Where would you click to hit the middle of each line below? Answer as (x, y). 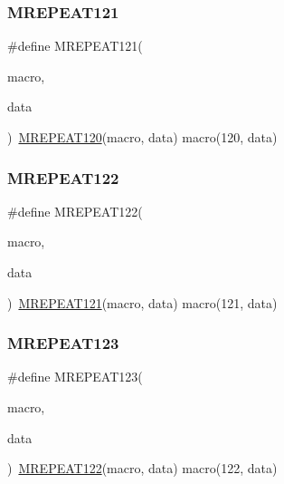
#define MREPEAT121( (75, 46)
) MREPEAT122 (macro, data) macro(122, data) (142, 468)
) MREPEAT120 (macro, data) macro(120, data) (142, 137)
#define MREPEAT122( (75, 211)
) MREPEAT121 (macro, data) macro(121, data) (142, 302)
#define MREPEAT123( (75, 377)
